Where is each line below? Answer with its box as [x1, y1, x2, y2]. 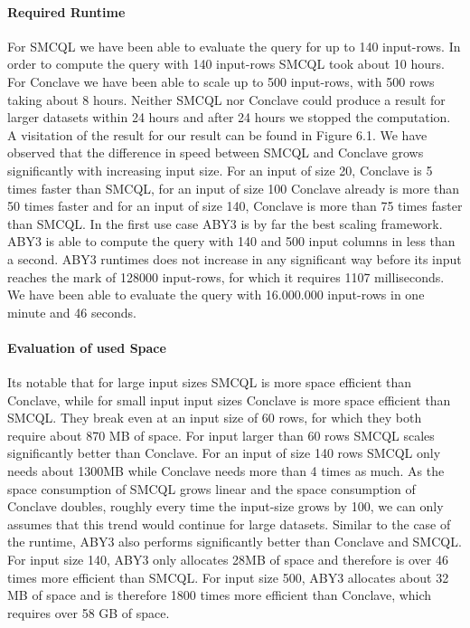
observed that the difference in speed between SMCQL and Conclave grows [7, 143, 424, 162]
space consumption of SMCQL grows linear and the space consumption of [7, 479, 416, 498]
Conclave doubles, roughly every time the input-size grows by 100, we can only [7, 497, 444, 516]
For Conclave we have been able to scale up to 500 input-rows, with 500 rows [7, 71, 435, 90]
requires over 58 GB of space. [7, 603, 170, 622]
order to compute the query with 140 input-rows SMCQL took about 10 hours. [7, 54, 445, 73]
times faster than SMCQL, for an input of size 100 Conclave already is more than [7, 178, 459, 197]
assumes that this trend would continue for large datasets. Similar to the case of [7, 514, 451, 533]
